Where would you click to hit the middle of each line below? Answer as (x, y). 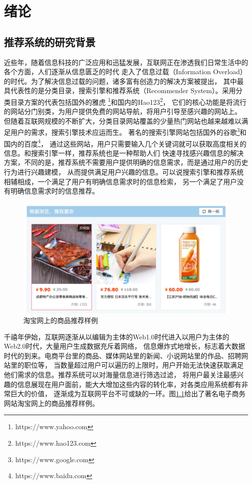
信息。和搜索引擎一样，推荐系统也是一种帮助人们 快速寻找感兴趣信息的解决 (124, 153)
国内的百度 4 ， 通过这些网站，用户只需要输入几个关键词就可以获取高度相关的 (125, 143)
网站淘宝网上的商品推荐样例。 (51, 403)
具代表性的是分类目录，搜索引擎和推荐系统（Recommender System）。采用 (120, 90)
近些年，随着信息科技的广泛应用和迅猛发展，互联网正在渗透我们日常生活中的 (126, 62)
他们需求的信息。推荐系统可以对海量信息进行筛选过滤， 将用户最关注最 (117, 374)
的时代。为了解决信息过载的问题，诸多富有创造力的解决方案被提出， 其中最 (124, 81)
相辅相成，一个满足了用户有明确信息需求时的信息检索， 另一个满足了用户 (120, 181)
